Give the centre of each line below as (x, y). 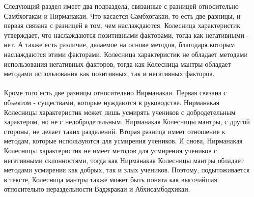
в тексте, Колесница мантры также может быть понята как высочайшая (111, 179)
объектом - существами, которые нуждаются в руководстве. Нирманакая (112, 102)
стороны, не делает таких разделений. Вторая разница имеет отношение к (115, 131)
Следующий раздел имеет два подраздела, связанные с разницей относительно (121, 6)
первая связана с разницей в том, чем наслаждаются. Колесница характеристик (122, 25)
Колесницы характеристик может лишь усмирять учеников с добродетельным (120, 112)
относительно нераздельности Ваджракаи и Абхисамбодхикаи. (97, 189)
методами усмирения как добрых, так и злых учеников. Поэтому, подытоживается (127, 170)
